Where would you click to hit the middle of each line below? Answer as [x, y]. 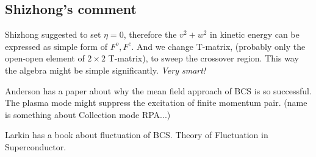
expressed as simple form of [56, 46]
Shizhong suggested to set [53, 34]
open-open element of [45, 58]
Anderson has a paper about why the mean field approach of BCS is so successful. [158, 90]
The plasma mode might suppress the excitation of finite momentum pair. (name [156, 103]
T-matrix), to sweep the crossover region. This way [203, 58]
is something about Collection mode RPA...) [88, 114]
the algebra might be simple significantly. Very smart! [106, 70]
